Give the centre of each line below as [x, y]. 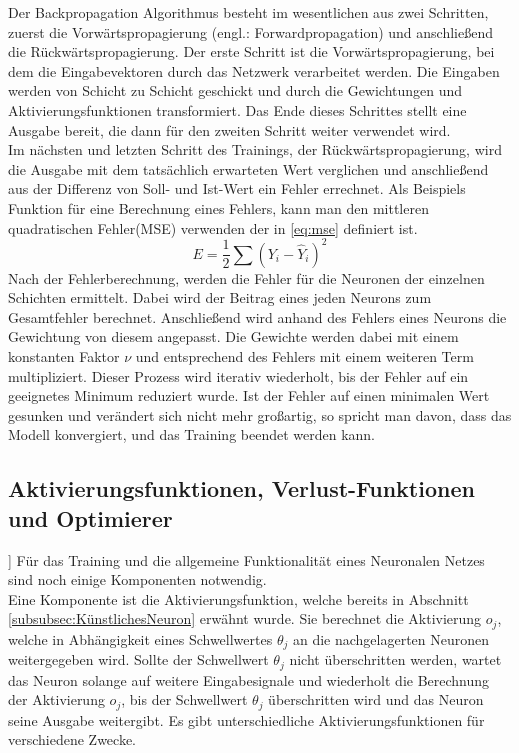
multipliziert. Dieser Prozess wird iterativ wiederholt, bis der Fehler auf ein [238, 375]
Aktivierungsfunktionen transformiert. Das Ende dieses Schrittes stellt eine [237, 109]
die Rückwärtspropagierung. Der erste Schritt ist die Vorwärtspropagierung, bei [251, 51]
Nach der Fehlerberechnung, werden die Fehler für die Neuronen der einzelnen [246, 277]
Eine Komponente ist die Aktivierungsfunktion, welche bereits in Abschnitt [238, 598]
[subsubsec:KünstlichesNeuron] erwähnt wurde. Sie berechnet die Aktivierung [245, 618]
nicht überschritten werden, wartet [395, 659]
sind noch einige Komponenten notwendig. [137, 579]
